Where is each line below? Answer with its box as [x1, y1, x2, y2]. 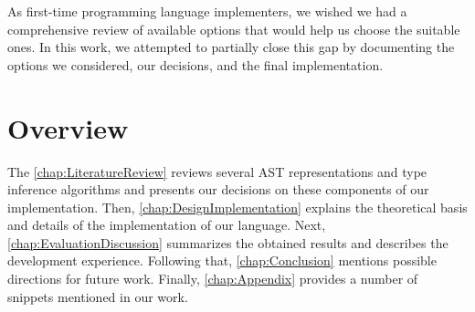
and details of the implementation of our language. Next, [7, 215, 326, 234]
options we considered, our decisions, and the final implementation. [7, 55, 384, 74]
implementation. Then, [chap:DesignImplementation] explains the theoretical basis [7, 197, 468, 216]
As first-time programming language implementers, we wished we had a [7, 2, 407, 20]
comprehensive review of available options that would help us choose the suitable [7, 19, 460, 38]
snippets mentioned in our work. [7, 286, 188, 306]
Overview [7, 109, 129, 146]
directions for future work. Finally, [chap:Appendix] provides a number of [7, 269, 418, 288]
